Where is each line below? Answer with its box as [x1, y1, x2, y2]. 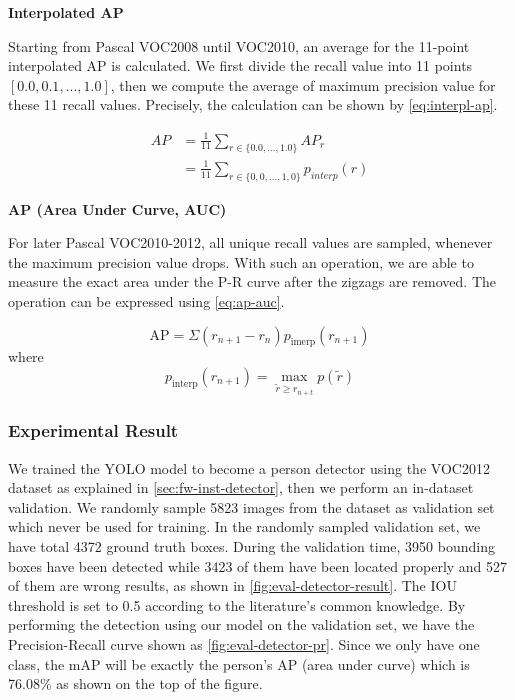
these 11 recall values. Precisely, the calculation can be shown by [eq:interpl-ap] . [8, 94, 498, 115]
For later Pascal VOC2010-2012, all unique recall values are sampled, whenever [8, 232, 493, 253]
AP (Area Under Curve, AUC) [8, 198, 227, 219]
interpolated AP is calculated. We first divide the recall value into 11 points [8, 55, 473, 76]
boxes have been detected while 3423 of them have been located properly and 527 [8, 555, 508, 576]
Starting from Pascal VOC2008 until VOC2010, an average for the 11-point [8, 35, 470, 56]
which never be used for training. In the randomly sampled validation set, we [8, 516, 481, 537]
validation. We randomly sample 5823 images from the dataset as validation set [8, 496, 495, 517]
